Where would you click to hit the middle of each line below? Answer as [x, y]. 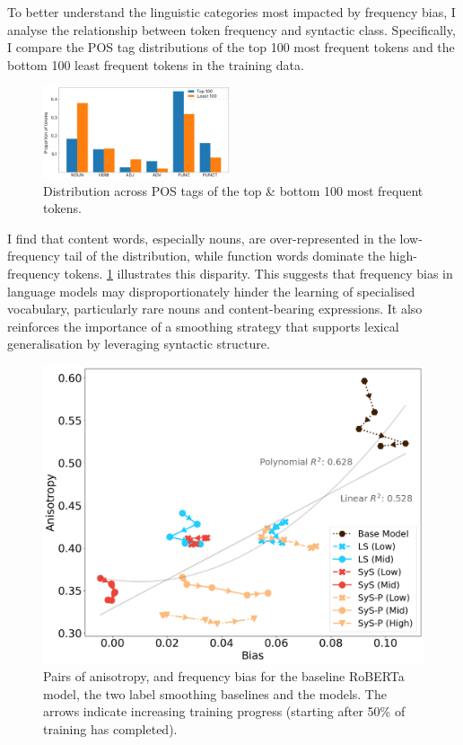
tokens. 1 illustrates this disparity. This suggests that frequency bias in [258, 273]
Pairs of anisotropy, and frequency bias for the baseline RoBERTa [224, 676]
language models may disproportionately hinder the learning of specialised [211, 291]
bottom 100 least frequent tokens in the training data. [156, 64]
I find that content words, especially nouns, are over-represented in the [201, 238]
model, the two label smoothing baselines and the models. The [215, 693]
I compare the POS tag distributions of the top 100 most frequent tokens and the [231, 47]
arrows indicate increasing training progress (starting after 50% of [224, 711]
